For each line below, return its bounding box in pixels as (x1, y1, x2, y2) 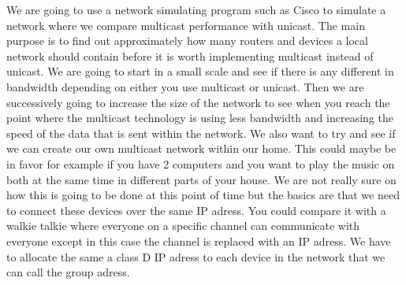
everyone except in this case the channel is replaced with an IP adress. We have (6, 232, 391, 249)
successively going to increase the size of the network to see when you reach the (6, 94, 390, 110)
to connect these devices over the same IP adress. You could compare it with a (6, 202, 386, 218)
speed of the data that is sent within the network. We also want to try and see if (6, 124, 396, 141)
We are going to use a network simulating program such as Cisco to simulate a (6, 2, 386, 17)
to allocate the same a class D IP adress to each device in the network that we (6, 248, 386, 265)
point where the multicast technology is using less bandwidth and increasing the (6, 109, 393, 126)
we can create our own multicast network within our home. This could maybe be (6, 140, 397, 157)
